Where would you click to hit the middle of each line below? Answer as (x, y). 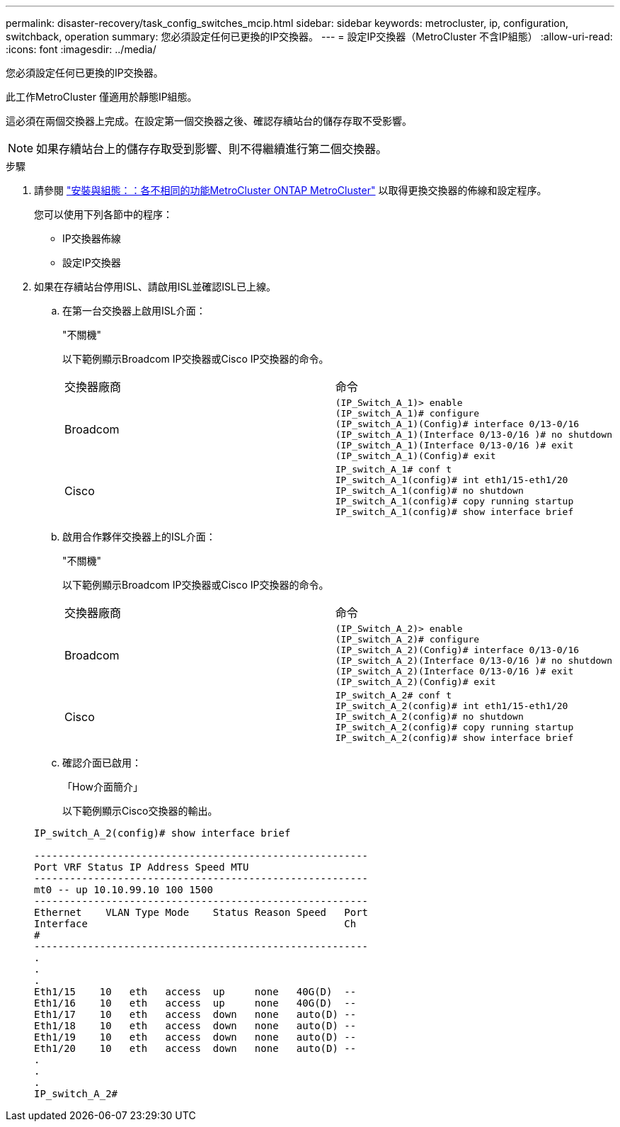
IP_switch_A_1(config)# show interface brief (454, 512)
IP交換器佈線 (92, 238)
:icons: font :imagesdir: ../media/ (81, 49)
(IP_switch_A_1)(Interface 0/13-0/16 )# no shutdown (473, 435)
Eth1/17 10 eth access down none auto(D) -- (195, 1014)
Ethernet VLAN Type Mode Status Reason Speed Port (201, 912)
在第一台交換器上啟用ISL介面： (134, 311)
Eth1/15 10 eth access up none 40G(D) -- (195, 992)
